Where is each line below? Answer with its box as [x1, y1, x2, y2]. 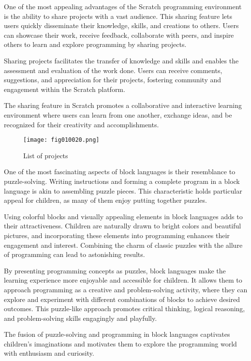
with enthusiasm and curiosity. [4, 348, 94, 358]
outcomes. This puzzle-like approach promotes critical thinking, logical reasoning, [4, 303, 245, 314]
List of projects [23, 150, 68, 160]
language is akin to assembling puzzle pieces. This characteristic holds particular [4, 185, 242, 196]
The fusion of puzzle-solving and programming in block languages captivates [4, 329, 230, 339]
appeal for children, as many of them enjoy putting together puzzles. [4, 195, 207, 205]
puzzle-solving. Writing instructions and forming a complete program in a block [4, 176, 240, 186]
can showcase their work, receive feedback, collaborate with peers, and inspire [4, 30, 234, 40]
